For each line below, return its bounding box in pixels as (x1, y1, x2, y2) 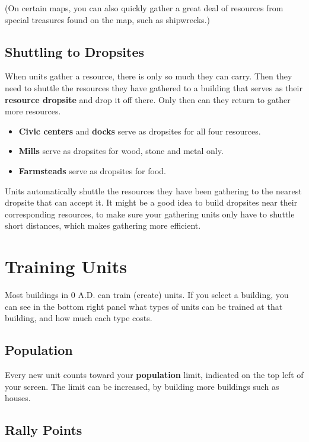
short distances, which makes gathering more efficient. (5, 219, 201, 232)
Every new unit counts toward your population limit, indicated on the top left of (5, 369, 304, 381)
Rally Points (5, 421, 82, 439)
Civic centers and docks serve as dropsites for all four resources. (18, 124, 261, 137)
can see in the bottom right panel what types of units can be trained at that (5, 300, 283, 312)
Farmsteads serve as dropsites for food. (18, 164, 167, 177)
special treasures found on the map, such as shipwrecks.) (5, 13, 210, 25)
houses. (5, 392, 31, 404)
